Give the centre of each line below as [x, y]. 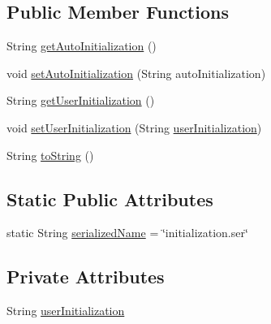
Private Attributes [86, 276]
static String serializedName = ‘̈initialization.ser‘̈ [127, 233]
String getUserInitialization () [81, 100]
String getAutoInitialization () [82, 46]
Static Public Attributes [110, 199]
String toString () [50, 155]
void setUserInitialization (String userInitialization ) [134, 127]
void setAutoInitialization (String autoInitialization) [136, 73]
